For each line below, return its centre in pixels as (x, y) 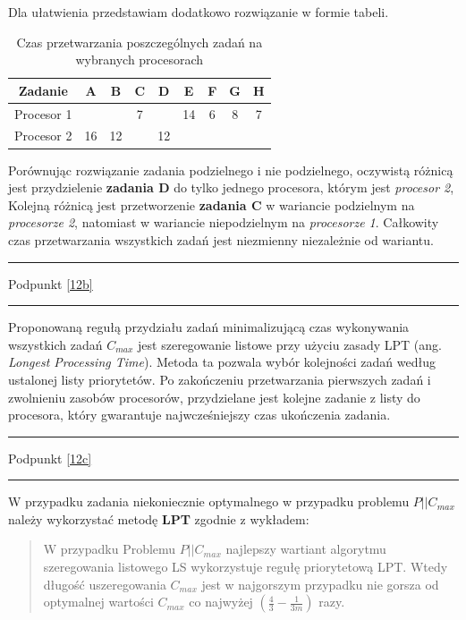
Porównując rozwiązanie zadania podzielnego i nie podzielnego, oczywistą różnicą (231, 170)
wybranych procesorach (140, 59)
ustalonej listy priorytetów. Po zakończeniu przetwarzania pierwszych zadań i (220, 379)
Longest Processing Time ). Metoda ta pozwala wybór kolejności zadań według (222, 362)
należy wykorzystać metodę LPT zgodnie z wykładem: (159, 518)
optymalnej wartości (98, 602)
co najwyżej (221, 602)
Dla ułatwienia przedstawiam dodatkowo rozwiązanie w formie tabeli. (199, 12)
